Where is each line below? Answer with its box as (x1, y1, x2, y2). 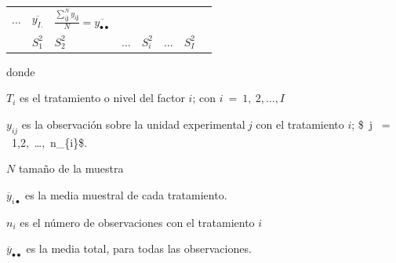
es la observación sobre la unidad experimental (21, 115, 245, 132)
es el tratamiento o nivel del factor (20, 89, 185, 106)
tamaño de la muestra (18, 160, 124, 177)
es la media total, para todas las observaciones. (26, 240, 252, 257)
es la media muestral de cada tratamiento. (24, 186, 227, 203)
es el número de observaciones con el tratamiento (20, 214, 255, 230)
